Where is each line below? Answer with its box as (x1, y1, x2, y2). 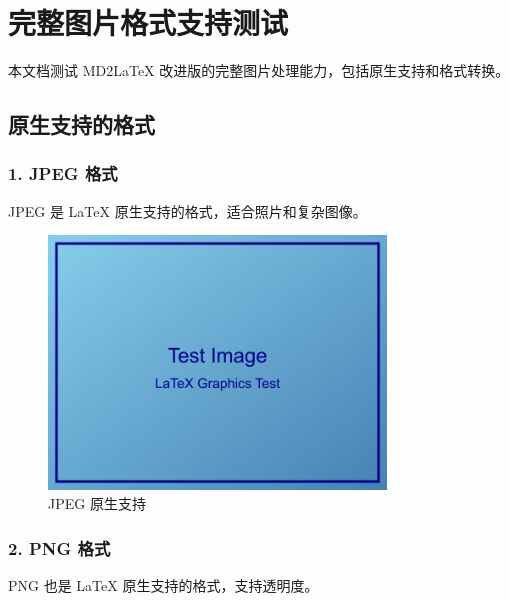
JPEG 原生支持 (48, 493, 146, 514)
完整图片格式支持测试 (8, 2, 289, 43)
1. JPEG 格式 (8, 161, 118, 186)
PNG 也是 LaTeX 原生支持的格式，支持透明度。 (8, 575, 319, 596)
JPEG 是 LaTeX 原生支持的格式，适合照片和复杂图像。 (8, 200, 367, 221)
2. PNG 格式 (8, 535, 111, 560)
